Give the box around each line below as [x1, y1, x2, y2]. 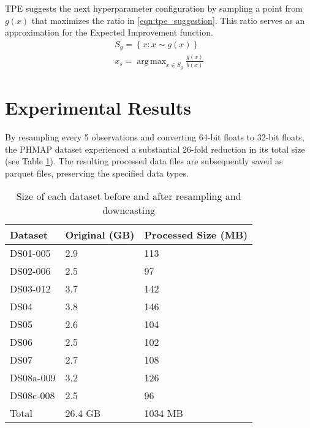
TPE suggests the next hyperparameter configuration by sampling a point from [5, 2, 303, 14]
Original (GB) [65, 227, 135, 242]
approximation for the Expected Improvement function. [5, 26, 213, 39]
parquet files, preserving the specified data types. [5, 166, 189, 179]
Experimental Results [5, 95, 191, 120]
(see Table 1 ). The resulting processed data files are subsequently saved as [5, 155, 283, 167]
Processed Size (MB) [144, 227, 248, 242]
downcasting [102, 203, 156, 218]
